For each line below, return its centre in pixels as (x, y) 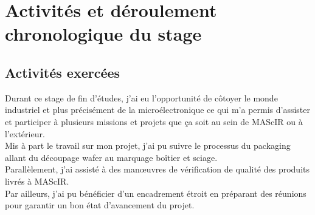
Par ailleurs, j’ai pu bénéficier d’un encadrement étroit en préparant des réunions (156, 193)
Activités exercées (63, 72)
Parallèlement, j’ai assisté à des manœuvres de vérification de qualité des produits (157, 169)
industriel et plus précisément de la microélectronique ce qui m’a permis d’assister (158, 110)
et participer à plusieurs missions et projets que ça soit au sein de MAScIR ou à (154, 121)
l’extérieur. (25, 133)
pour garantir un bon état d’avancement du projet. (100, 205)
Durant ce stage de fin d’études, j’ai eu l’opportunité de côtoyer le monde (141, 97)
